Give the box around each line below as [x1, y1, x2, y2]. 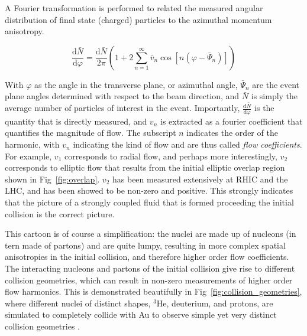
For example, [5, 149, 52, 162]
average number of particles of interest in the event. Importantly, [5, 102, 240, 114]
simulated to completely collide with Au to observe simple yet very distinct [5, 308, 277, 321]
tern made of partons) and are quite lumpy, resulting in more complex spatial [5, 239, 286, 251]
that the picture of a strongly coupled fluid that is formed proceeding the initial [5, 196, 294, 208]
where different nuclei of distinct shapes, [5, 296, 151, 309]
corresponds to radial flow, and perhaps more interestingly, [64, 149, 277, 162]
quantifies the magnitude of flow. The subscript [5, 126, 176, 139]
